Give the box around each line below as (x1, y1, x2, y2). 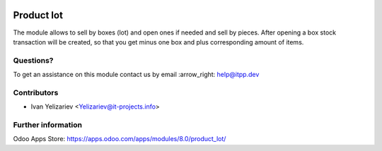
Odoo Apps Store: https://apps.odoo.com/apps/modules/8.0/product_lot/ (13, 135, 226, 143)
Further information (13, 120, 83, 130)
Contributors (13, 87, 59, 97)
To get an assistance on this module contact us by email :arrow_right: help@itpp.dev (13, 71, 260, 79)
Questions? (13, 55, 54, 65)
